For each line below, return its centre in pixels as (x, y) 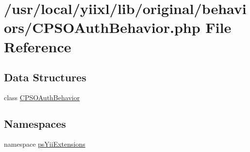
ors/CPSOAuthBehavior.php (102, 27)
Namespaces (35, 123)
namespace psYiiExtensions (45, 144)
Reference (38, 46)
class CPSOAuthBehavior (42, 97)
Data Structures (45, 77)
